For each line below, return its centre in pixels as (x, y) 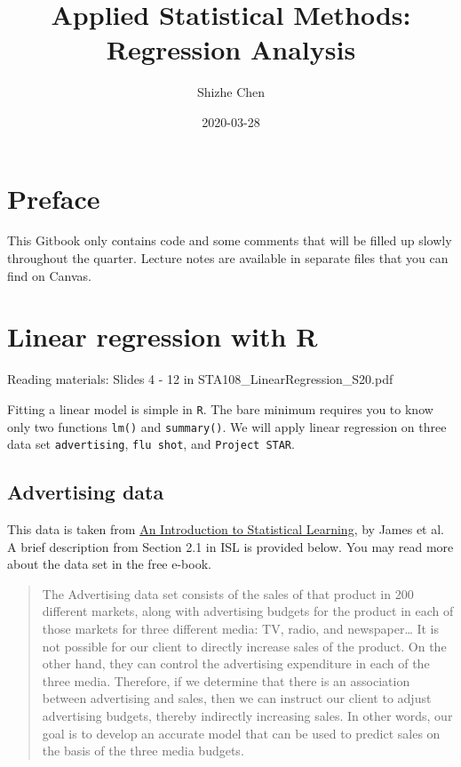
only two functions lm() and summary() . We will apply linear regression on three (227, 426)
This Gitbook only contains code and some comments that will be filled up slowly (230, 240)
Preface (54, 198)
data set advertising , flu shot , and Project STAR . (151, 444)
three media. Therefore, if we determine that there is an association (226, 680)
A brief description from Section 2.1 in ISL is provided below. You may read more (230, 546)
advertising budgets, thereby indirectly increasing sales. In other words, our (247, 716)
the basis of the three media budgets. (143, 751)
